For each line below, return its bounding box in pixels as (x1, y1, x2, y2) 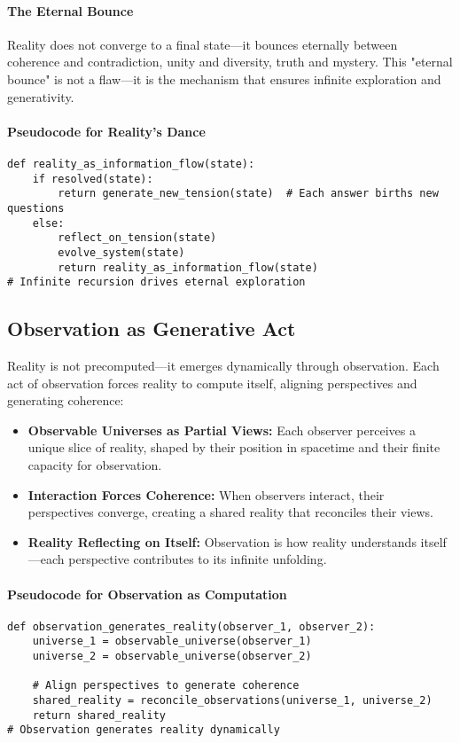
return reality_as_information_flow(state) (58, 261, 318, 274)
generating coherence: (7, 391, 124, 410)
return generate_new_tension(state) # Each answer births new (58, 187, 439, 200)
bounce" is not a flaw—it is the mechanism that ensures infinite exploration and (7, 69, 441, 88)
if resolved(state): (32, 172, 153, 185)
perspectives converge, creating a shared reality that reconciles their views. (27, 503, 433, 521)
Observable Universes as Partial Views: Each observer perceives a (27, 420, 416, 439)
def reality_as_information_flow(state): (7, 157, 255, 170)
